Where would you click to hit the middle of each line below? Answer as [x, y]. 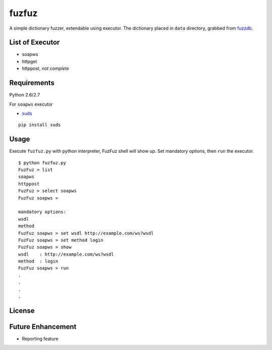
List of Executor [35, 42]
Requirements [32, 83]
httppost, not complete [46, 68]
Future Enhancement [43, 327]
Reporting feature [40, 338]
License [22, 311]
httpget [29, 61]
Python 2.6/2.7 [25, 95]
